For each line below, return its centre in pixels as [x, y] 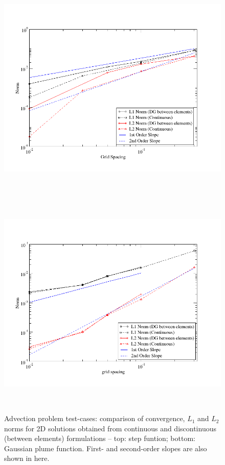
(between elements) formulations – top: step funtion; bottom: [100, 438]
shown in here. [27, 458]
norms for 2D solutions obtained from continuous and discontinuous [110, 428]
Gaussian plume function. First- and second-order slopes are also [106, 448]
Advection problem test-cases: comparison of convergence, [95, 418]
